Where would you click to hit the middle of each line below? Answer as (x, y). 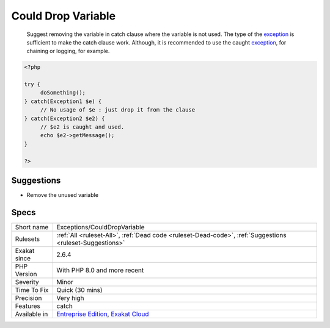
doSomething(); (63, 93)
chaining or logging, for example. (68, 51)
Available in (31, 314)
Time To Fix (32, 290)
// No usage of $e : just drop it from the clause (118, 110)
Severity (27, 282)
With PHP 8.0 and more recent (100, 270)
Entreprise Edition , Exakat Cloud (103, 314)
